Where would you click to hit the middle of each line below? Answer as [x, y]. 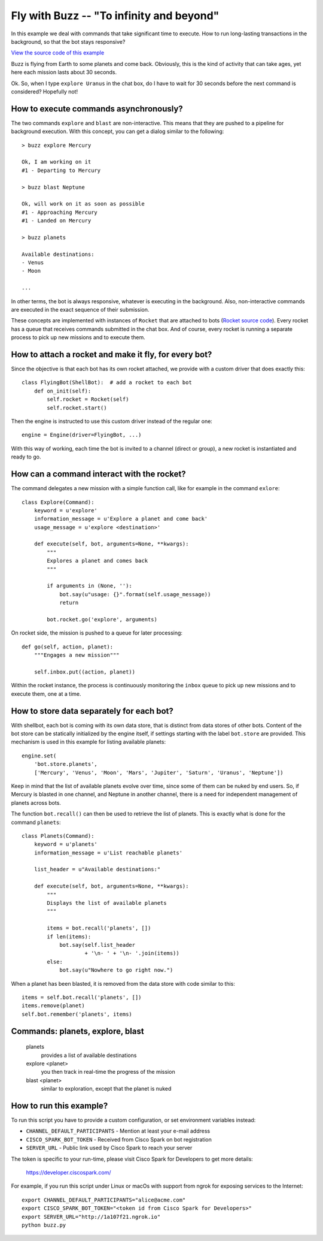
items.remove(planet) [53, 1006]
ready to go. [26, 457]
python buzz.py [44, 1225]
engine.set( [39, 756]
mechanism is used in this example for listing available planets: [89, 742]
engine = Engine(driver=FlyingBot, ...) [82, 435]
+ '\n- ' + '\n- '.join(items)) [132, 953]
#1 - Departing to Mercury [61, 170]
